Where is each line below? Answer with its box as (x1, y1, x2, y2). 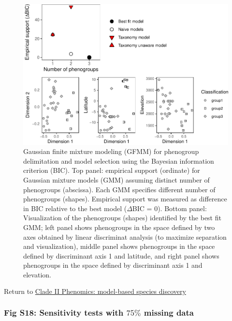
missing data (144, 306, 194, 319)
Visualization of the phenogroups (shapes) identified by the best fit (23, 213, 221, 223)
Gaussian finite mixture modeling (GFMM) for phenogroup (23, 146, 199, 156)
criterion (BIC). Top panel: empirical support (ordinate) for (23, 165, 200, 175)
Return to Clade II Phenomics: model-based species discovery (4, 286, 186, 296)
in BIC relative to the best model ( (23, 203, 127, 213)
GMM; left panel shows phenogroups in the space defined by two (23, 222, 215, 232)
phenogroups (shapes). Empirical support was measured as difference (23, 194, 227, 204)
